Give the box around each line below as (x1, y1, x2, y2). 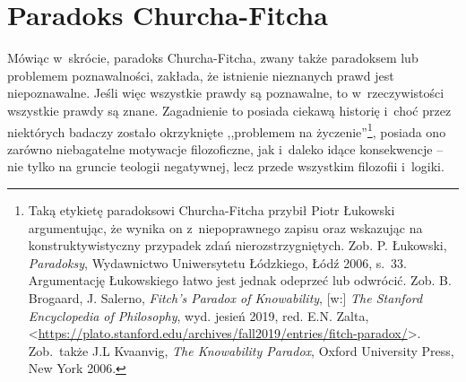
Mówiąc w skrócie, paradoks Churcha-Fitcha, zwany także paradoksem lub (7, 48, 419, 67)
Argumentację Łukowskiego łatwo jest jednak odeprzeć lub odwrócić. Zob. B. (28, 271, 452, 290)
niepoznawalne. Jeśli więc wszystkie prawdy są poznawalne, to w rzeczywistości (7, 83, 444, 102)
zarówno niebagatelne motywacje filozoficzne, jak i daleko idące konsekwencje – (7, 139, 444, 158)
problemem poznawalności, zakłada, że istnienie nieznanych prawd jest (7, 65, 394, 84)
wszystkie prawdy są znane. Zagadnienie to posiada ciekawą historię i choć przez (7, 100, 452, 119)
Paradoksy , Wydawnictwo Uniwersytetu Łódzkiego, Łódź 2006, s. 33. (28, 253, 407, 272)
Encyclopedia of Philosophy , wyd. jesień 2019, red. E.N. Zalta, (28, 306, 369, 325)
